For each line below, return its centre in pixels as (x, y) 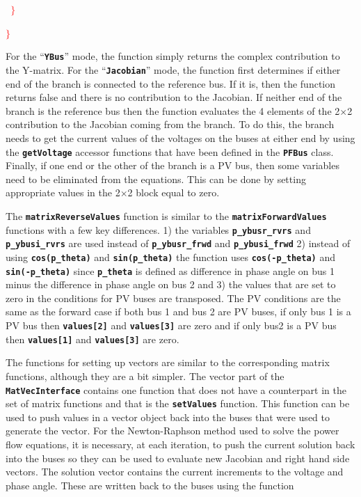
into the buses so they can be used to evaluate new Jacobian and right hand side (178, 458)
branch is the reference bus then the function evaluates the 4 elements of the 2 (173, 110)
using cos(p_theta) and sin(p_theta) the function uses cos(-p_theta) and (170, 257)
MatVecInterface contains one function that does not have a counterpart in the (176, 389)
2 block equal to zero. (174, 192)
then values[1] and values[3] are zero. (93, 339)
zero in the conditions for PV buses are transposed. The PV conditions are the (173, 298)
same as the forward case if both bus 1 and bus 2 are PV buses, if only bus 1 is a (178, 311)
